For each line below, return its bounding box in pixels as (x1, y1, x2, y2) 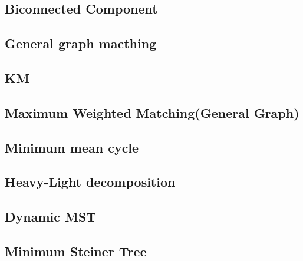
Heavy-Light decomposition (5, 173, 176, 191)
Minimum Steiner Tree (5, 242, 147, 260)
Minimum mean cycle (5, 138, 139, 156)
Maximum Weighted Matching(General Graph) (5, 103, 299, 121)
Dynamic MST (5, 207, 97, 226)
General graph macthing (5, 34, 157, 52)
